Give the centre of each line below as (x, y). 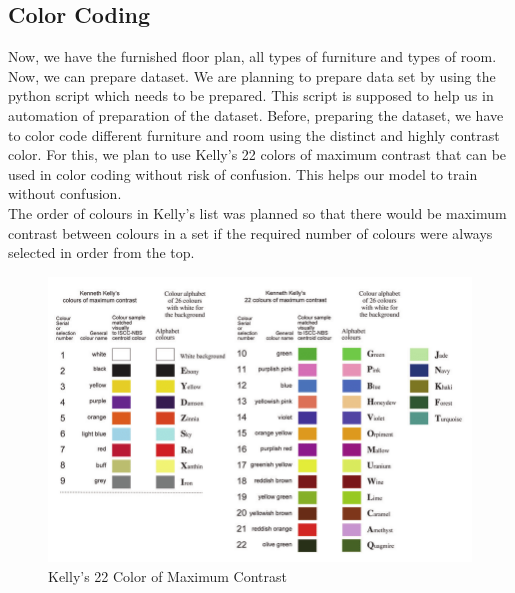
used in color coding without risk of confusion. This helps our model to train (243, 173)
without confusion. (65, 193)
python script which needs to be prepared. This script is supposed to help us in (251, 95)
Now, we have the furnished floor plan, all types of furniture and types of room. (252, 56)
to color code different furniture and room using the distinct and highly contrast (254, 134)
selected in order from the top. (101, 252)
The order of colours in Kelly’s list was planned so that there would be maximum (257, 212)
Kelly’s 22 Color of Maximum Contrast (168, 575)
